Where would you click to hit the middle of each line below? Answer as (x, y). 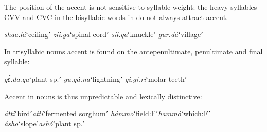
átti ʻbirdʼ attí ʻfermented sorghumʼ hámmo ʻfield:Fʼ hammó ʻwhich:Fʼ (108, 113)
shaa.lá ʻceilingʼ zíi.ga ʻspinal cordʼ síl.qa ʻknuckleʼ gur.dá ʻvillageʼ (104, 34)
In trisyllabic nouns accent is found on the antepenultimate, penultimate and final (133, 51)
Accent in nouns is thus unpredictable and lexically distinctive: (103, 96)
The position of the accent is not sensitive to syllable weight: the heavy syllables (131, 7)
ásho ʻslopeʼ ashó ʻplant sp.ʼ (45, 123)
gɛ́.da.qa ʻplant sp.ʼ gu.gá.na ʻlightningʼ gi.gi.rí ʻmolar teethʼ (96, 78)
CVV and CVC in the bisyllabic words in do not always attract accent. (116, 17)
